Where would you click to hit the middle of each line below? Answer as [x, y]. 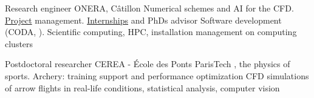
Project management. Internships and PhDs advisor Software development [143, 20]
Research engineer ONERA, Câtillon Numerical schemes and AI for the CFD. [149, 8]
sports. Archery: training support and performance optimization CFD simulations [157, 75]
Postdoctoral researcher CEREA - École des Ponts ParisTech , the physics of [148, 64]
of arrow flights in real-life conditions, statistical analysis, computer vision [142, 87]
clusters [19, 43]
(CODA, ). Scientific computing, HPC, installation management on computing [151, 32]
